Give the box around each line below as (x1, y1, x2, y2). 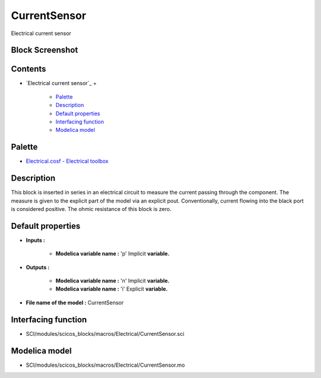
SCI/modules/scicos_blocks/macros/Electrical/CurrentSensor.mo (26, 361, 185, 368)
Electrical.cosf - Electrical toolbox (26, 157, 109, 165)
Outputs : (26, 263, 50, 270)
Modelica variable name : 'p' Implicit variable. (55, 250, 170, 257)
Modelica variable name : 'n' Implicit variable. (55, 277, 170, 285)
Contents (11, 64, 46, 74)
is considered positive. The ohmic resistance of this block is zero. (11, 206, 172, 213)
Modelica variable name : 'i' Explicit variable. (55, 285, 168, 292)
